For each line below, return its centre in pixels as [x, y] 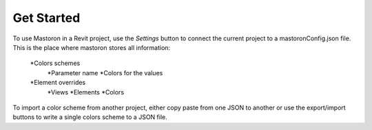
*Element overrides [58, 83]
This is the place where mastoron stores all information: [92, 47]
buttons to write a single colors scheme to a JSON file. [90, 117]
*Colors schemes [55, 63]
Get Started [46, 18]
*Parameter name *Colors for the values [105, 73]
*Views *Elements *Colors [85, 92]
